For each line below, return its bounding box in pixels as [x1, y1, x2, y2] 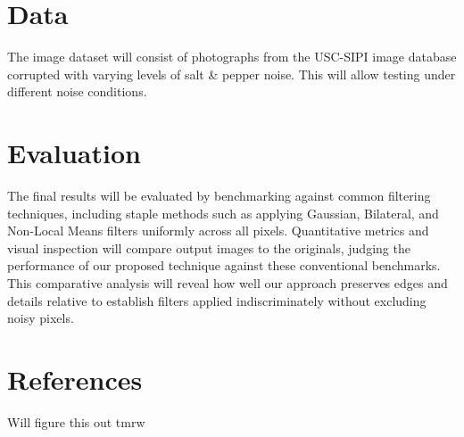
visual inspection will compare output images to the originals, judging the [7, 238, 410, 257]
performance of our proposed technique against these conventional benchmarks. [7, 256, 441, 275]
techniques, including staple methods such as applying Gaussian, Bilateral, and [7, 203, 439, 222]
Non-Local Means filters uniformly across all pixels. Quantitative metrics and [7, 221, 429, 240]
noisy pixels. [7, 309, 74, 327]
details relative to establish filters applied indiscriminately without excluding [7, 291, 427, 309]
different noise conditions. [7, 82, 147, 101]
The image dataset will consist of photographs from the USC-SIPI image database [7, 47, 457, 66]
